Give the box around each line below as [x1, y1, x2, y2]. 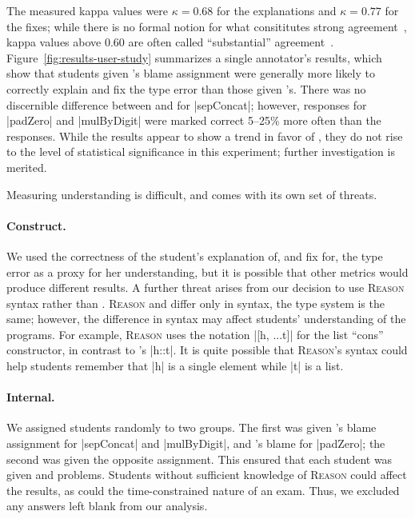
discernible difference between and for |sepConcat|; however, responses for [6, 96, 367, 113]
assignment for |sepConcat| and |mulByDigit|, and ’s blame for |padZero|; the [6, 435, 385, 452]
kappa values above [6, 34, 102, 50]
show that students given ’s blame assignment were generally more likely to [6, 65, 375, 82]
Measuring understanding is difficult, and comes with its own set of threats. [6, 186, 377, 202]
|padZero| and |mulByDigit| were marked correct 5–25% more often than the [6, 112, 381, 129]
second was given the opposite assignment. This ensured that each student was [6, 450, 393, 467]
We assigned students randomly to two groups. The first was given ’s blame [6, 419, 377, 436]
